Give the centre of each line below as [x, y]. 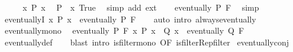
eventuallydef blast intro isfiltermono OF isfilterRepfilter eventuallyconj [146, 42]
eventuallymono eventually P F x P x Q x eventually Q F [124, 30]
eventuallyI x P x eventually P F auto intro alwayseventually [130, 19]
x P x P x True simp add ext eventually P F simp [141, 7]
